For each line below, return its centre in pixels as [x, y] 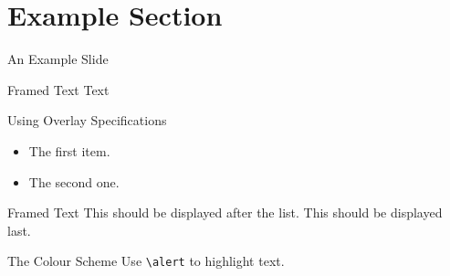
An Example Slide [58, 59]
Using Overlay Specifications [87, 120]
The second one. [74, 181]
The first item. [69, 150]
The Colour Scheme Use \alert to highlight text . [146, 261]
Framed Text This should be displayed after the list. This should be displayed [225, 212]
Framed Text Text [58, 89]
